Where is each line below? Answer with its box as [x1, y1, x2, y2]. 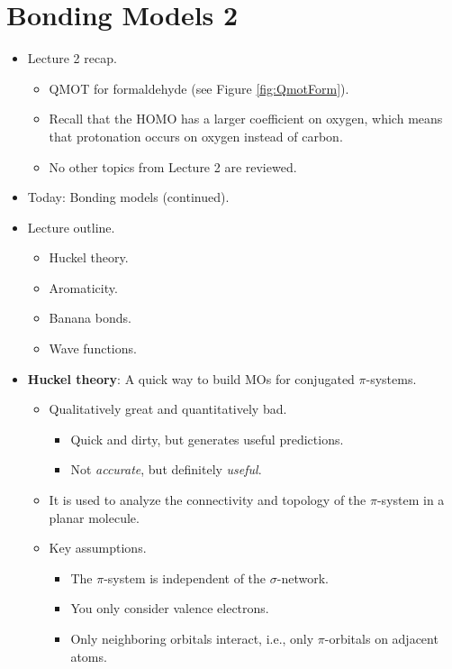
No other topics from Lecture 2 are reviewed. [49, 157, 297, 176]
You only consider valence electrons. [70, 599, 269, 618]
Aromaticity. [49, 278, 118, 297]
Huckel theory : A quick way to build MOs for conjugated [27, 369, 355, 388]
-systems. [366, 369, 417, 388]
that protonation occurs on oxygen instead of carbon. [49, 126, 343, 145]
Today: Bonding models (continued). [27, 188, 230, 206]
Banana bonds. [49, 308, 131, 327]
